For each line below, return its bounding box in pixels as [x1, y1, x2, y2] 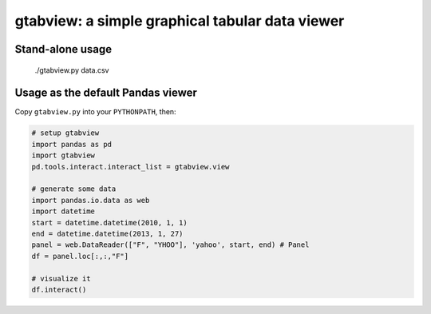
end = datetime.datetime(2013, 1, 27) [31, 229, 184, 238]
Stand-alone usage [14, 42, 112, 56]
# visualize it [31, 274, 91, 283]
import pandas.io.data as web [31, 196, 150, 205]
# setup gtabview [31, 129, 100, 137]
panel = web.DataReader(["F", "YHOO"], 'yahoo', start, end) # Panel [31, 240, 310, 249]
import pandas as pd [31, 140, 112, 149]
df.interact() [31, 284, 87, 294]
